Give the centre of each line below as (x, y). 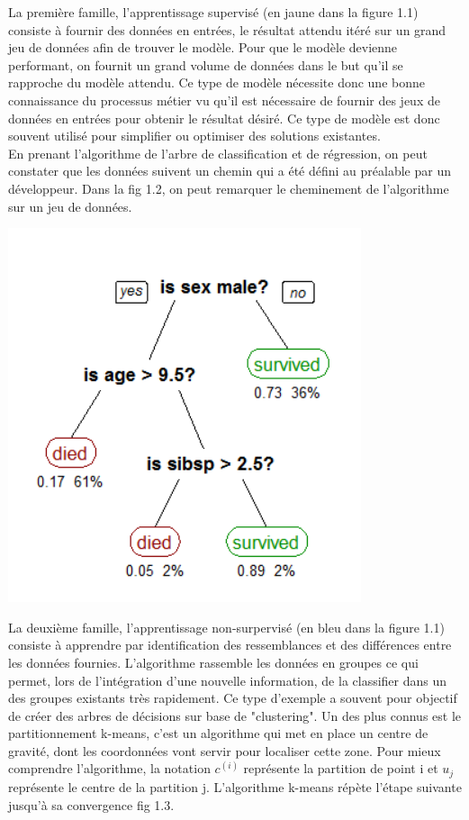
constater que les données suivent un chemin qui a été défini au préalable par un (230, 171)
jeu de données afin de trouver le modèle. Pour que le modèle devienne (203, 47)
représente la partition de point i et (341, 768)
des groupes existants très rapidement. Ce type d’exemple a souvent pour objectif (233, 698)
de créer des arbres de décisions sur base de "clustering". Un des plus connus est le (235, 715)
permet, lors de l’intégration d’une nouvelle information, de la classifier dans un (228, 680)
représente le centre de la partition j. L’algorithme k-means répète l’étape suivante (235, 786)
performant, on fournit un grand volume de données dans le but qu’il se (206, 64)
